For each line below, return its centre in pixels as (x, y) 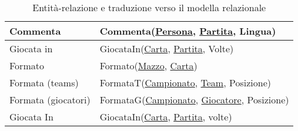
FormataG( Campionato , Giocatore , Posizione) (194, 100)
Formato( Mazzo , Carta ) (148, 65)
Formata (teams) (44, 83)
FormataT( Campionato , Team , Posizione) (185, 83)
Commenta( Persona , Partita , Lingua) (188, 31)
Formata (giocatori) (50, 100)
